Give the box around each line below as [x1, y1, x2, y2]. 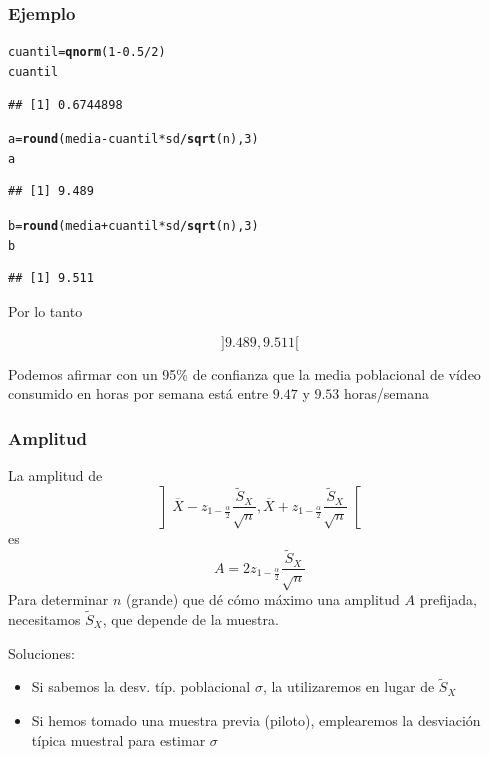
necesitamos [8, 608, 81, 629]
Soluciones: [8, 642, 75, 663]
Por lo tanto [8, 300, 83, 321]
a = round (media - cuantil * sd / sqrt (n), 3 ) [8, 132, 259, 147]
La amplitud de [8, 464, 103, 485]
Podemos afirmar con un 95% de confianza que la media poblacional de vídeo [8, 363, 481, 384]
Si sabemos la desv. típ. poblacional [31, 676, 251, 697]
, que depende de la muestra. [102, 608, 279, 629]
